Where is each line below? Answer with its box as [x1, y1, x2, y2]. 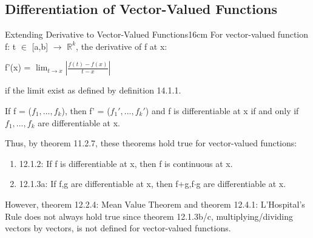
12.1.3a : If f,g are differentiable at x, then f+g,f [19, 177, 194, 190]
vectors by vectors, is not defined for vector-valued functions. [5, 222, 231, 234]
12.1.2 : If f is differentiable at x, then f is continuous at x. [19, 157, 233, 169]
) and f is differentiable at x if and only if [145, 104, 299, 117]
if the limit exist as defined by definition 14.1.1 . [5, 84, 181, 97]
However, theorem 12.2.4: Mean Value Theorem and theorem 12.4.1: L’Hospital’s [5, 197, 305, 210]
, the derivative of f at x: [76, 39, 167, 52]
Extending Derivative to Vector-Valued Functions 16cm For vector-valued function [5, 28, 309, 41]
